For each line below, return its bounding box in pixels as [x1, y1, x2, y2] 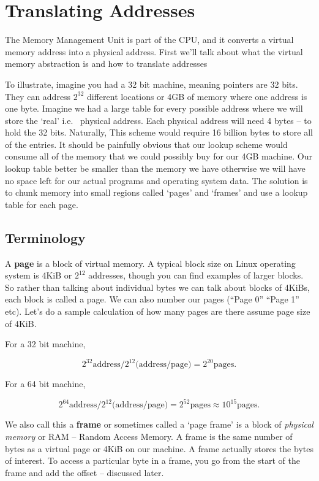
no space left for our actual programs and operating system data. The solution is [5, 174, 308, 187]
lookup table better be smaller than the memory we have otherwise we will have [5, 162, 306, 175]
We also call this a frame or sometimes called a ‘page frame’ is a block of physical [5, 418, 313, 431]
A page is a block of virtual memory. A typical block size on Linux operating [5, 256, 296, 269]
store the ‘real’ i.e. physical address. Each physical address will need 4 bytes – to [5, 114, 312, 126]
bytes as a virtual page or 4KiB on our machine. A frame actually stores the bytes [5, 442, 313, 455]
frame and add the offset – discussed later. [5, 466, 164, 479]
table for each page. [5, 198, 78, 210]
